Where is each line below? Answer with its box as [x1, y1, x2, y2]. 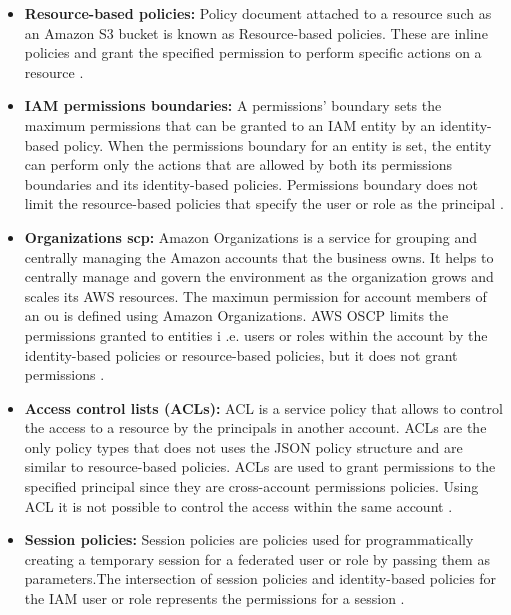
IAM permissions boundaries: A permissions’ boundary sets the [24, 95, 442, 116]
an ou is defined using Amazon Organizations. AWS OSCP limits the [24, 305, 449, 326]
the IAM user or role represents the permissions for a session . [24, 588, 405, 609]
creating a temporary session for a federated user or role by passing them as [24, 548, 490, 569]
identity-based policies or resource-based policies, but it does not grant [24, 344, 458, 365]
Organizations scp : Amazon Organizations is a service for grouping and [24, 226, 477, 247]
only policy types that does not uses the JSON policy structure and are [24, 436, 463, 457]
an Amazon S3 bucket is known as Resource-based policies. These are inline [24, 22, 488, 43]
